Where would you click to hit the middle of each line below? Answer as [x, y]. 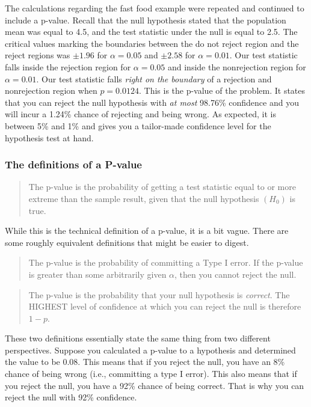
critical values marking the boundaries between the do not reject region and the [152, 43]
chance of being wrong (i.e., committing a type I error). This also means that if [151, 374]
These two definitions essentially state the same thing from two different [138, 338]
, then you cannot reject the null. [236, 274]
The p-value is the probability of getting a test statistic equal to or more [162, 187]
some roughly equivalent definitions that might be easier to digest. [127, 242]
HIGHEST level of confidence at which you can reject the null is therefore [165, 306]
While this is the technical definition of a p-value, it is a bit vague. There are [147, 231]
